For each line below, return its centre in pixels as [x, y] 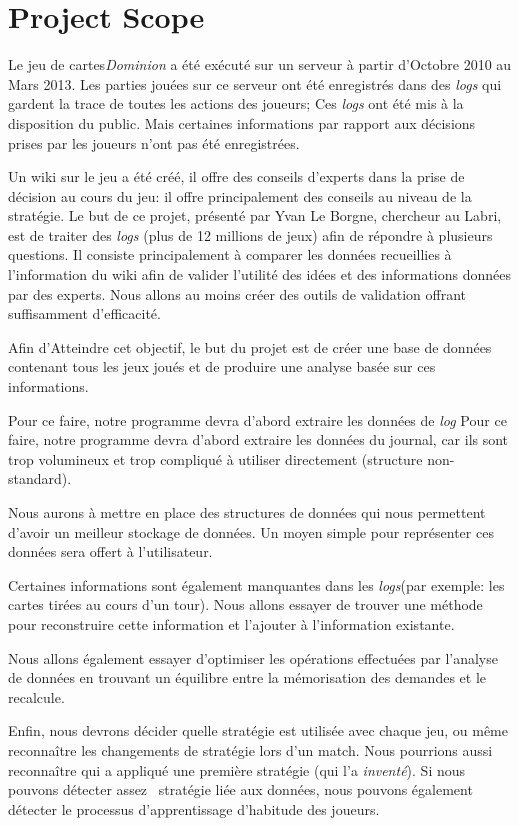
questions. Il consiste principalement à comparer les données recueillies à [230, 254]
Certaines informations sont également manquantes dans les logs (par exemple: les [256, 584]
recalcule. [36, 696]
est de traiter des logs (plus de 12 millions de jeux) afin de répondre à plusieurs [250, 234]
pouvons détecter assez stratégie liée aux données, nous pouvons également [240, 789]
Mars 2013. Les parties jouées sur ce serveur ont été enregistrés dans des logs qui [255, 83]
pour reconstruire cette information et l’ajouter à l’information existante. [231, 623]
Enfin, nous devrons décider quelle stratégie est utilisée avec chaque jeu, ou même [258, 730]
